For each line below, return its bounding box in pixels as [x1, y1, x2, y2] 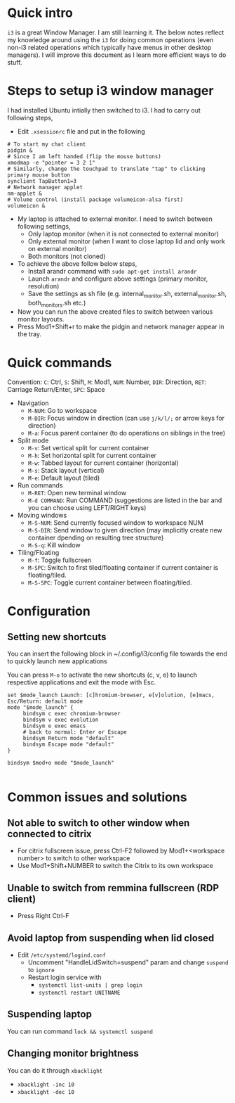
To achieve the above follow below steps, [17, 259, 137, 268]
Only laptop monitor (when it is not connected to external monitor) [27, 229, 220, 238]
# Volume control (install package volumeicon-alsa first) [7, 196, 184, 203]
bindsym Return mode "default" [22, 735, 114, 742]
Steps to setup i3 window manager [7, 83, 214, 99]
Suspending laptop [7, 1008, 93, 1021]
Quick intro [7, 5, 74, 21]
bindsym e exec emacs [22, 722, 86, 729]
